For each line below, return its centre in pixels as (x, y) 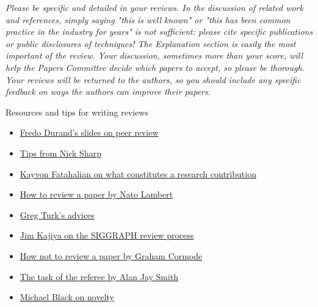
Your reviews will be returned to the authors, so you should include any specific (153, 79)
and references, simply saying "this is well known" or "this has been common (148, 19)
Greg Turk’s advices (57, 214)
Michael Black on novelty (67, 297)
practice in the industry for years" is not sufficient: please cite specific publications (159, 31)
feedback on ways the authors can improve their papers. (108, 91)
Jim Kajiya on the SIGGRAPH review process (107, 235)
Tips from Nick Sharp (60, 153)
